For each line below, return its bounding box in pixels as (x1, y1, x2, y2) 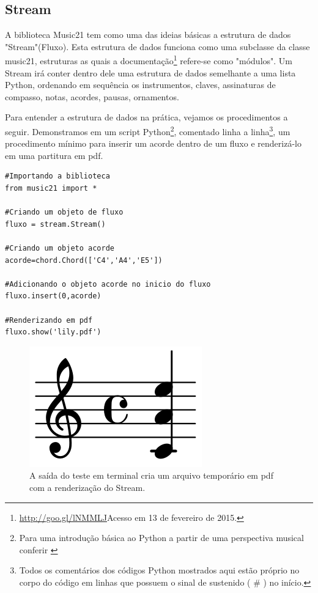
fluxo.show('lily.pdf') (5, 328, 102, 337)
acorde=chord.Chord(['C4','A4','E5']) (5, 256, 163, 265)
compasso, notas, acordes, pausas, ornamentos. (5, 90, 179, 103)
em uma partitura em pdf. (5, 149, 103, 161)
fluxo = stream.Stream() (5, 219, 106, 229)
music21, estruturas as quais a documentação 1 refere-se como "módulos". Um (5, 53, 293, 67)
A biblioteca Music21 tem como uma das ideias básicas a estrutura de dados (5, 28, 291, 41)
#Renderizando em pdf (5, 315, 93, 325)
